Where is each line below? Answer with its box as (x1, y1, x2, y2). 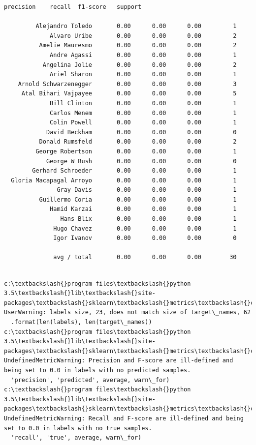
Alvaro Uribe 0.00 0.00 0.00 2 (50, 32, 237, 39)
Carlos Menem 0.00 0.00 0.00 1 (50, 109, 237, 117)
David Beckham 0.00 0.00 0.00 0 (46, 128, 237, 136)
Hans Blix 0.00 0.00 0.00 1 (60, 215, 237, 223)
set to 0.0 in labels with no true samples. (4, 424, 152, 432)
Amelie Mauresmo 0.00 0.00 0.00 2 (39, 42, 237, 49)
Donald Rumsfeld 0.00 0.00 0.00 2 (39, 138, 237, 146)
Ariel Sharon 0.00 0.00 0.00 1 (50, 71, 237, 78)
